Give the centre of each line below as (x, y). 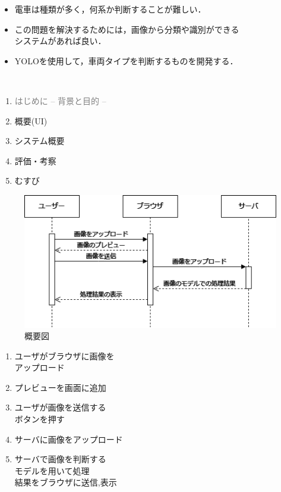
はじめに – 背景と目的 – (60, 100)
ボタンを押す (40, 419)
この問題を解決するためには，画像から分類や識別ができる (127, 29)
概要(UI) (31, 120)
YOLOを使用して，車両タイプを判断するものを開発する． (126, 60)
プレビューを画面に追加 (60, 387)
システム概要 (40, 141)
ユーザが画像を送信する (60, 407)
